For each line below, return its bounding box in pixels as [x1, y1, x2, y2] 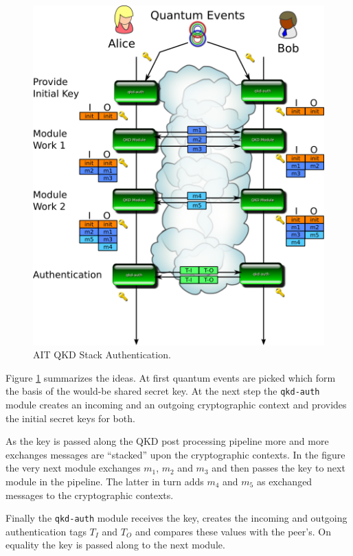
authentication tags [5, 524, 87, 538]
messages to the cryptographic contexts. [5, 487, 174, 502]
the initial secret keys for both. [5, 410, 135, 425]
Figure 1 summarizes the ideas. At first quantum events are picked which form [5, 370, 336, 384]
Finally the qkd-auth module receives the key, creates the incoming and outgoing [5, 511, 348, 525]
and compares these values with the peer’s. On [135, 524, 331, 538]
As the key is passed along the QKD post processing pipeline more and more [5, 434, 329, 448]
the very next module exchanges [5, 461, 141, 475]
